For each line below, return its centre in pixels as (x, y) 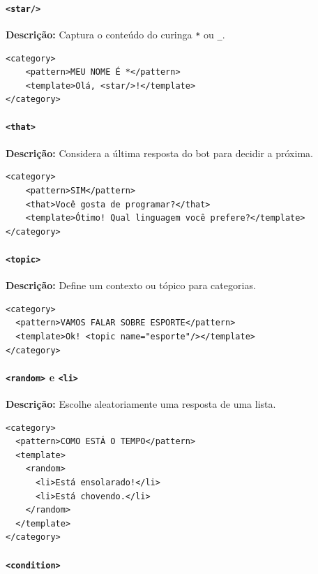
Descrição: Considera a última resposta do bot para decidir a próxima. (159, 153)
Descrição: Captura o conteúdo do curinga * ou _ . (115, 34)
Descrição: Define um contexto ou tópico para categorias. (131, 285)
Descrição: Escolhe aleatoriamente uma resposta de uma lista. (141, 404)
